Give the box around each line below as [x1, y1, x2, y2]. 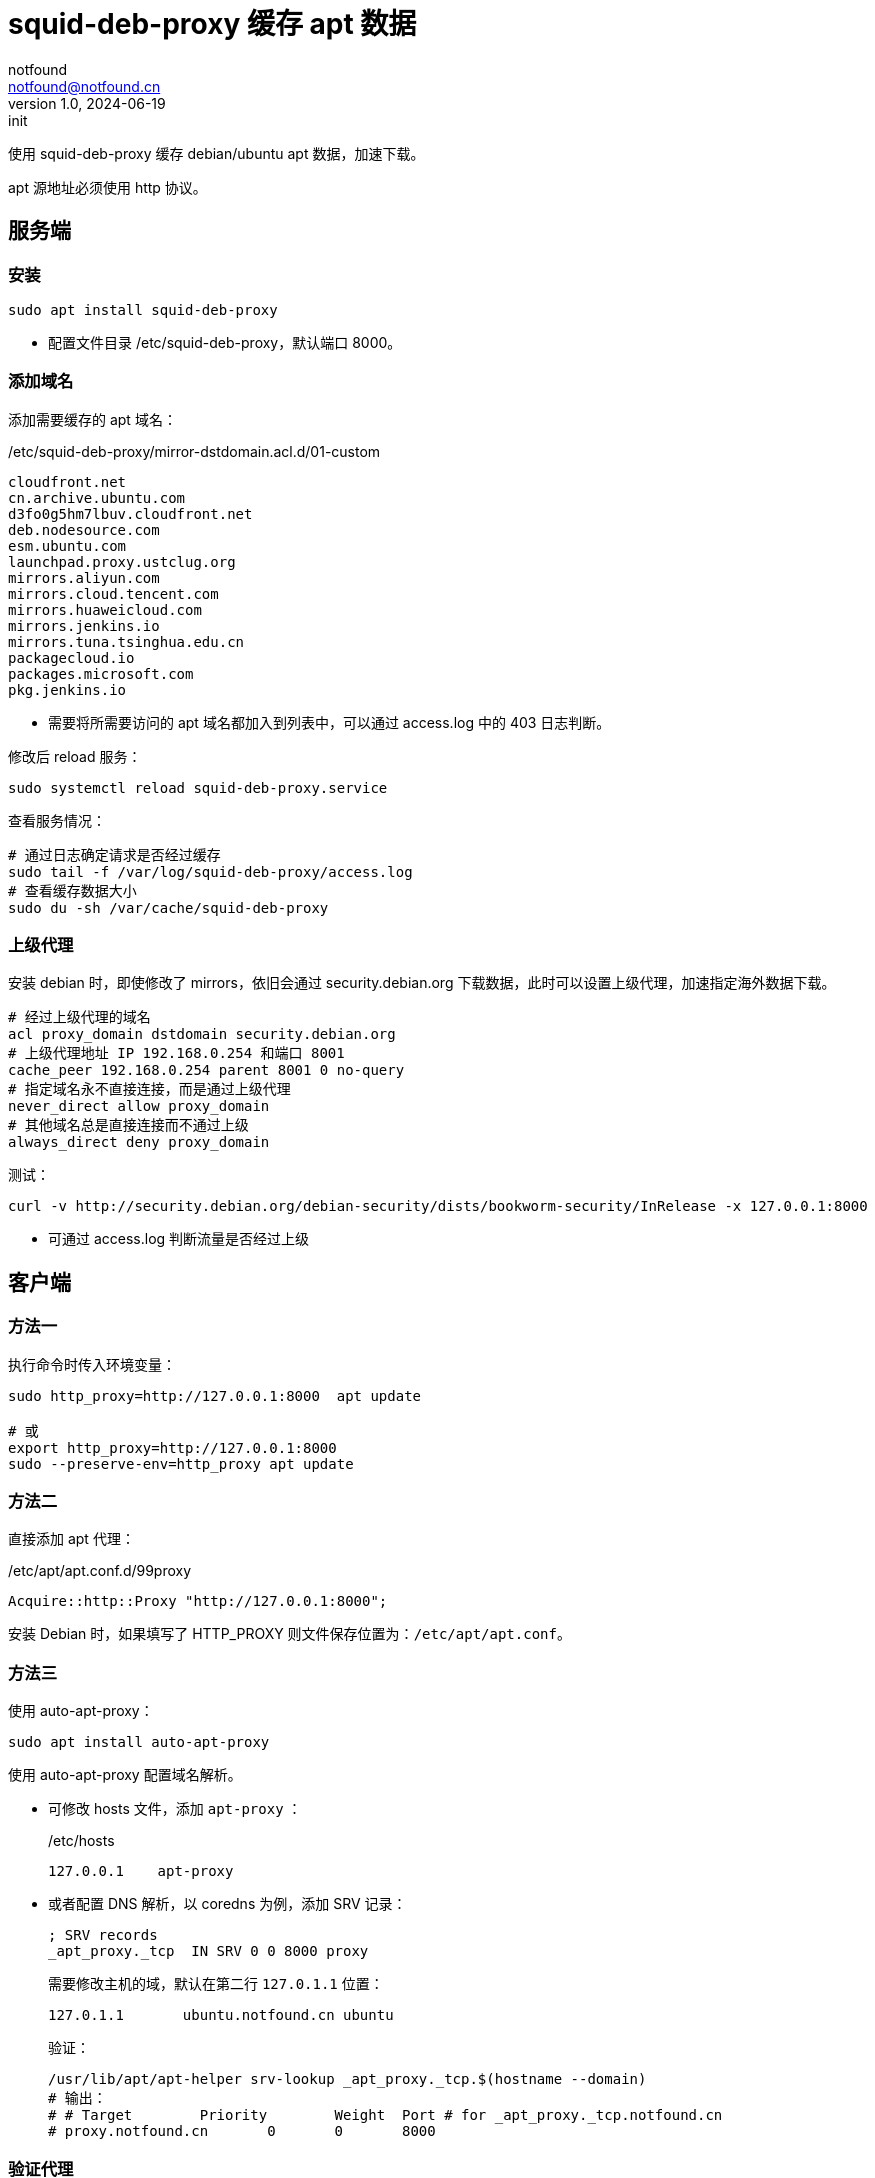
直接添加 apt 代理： [8, 1530, 135, 1548]
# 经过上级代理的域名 [8, 1009, 151, 1026]
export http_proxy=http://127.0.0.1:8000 [8, 1439, 337, 1456]
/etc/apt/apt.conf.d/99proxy [8, 1562, 192, 1580]
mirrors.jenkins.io [8, 617, 160, 634]
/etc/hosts [48, 1832, 115, 1850]
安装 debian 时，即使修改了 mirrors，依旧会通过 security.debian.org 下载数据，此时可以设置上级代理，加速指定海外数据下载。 [8, 974, 836, 992]
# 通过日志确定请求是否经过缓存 [8, 846, 221, 863]
